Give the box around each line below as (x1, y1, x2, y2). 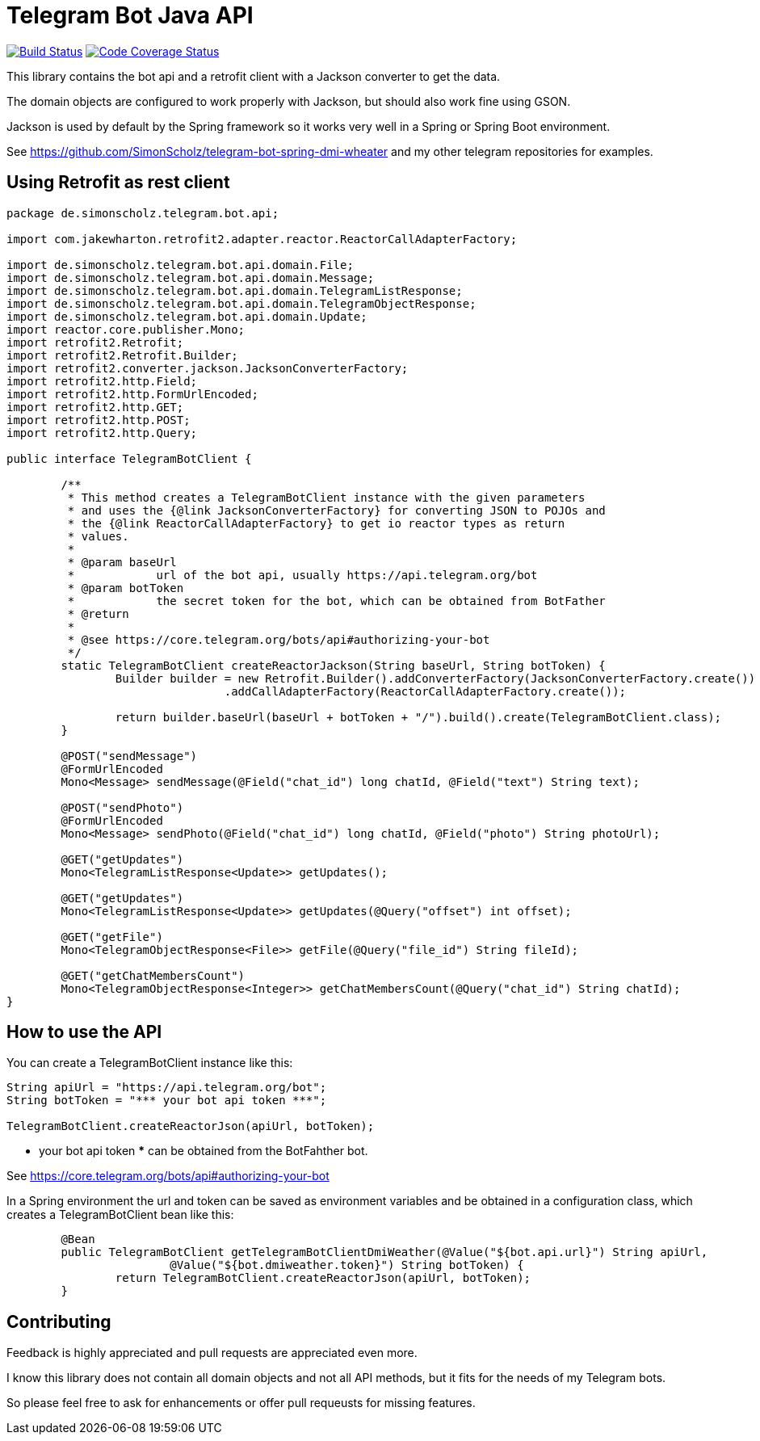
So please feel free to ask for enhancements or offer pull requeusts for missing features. (6, 1396, 476, 1410)
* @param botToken (67, 581, 184, 594)
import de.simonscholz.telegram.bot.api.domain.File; (6, 258, 354, 271)
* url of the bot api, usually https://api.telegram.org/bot (67, 568, 538, 582)
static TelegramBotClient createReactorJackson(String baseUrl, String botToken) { (61, 658, 606, 672)
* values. (67, 529, 129, 543)
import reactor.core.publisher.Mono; (6, 322, 246, 336)
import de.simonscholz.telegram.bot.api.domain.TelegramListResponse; (6, 284, 463, 297)
